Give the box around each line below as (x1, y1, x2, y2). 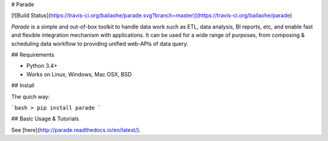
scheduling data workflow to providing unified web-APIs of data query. (11, 40, 188, 47)
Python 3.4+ (26, 62, 58, 70)
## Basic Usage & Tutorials (11, 115, 79, 122)
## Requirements (11, 51, 55, 58)
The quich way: (11, 93, 50, 100)
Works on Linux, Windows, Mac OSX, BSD (26, 70, 132, 78)
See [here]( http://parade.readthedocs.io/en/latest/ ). (11, 126, 141, 133)
